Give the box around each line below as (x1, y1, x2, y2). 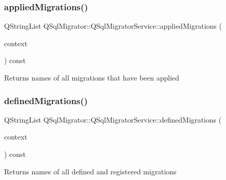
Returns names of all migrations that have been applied (4, 72, 179, 83)
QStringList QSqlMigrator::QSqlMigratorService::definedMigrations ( (4, 114, 222, 125)
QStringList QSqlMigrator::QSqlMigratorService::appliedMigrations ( (4, 21, 222, 31)
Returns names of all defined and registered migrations (4, 166, 177, 176)
